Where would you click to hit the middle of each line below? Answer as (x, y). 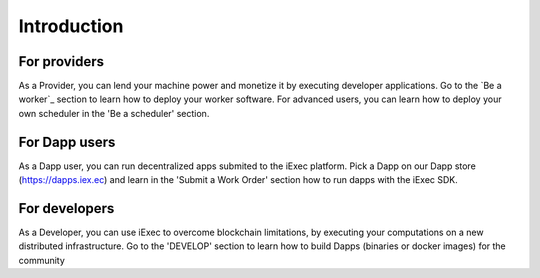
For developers (66, 208)
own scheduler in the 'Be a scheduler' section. (114, 113)
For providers (61, 61)
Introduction (71, 26)
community (41, 260)
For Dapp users (67, 141)
